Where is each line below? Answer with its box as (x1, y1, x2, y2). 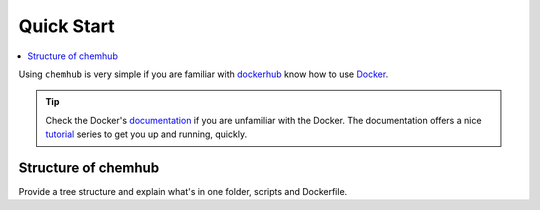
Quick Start (18, 15, 115, 37)
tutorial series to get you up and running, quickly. (45, 128, 248, 140)
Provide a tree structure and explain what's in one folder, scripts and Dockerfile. (18, 186, 348, 198)
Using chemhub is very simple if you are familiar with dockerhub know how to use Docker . (18, 68, 389, 80)
